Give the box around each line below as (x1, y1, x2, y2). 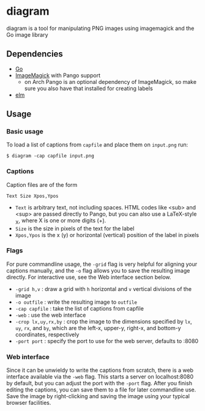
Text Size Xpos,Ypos (6, 193, 59, 199)
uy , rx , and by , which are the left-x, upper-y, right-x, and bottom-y (15, 324, 182, 331)
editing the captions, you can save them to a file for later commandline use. (6, 386, 196, 393)
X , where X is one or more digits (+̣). (15, 216, 106, 225)
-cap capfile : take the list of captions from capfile (15, 304, 144, 312)
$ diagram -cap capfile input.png (6, 153, 95, 159)
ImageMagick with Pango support (15, 72, 101, 79)
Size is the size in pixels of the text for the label (15, 225, 135, 232)
